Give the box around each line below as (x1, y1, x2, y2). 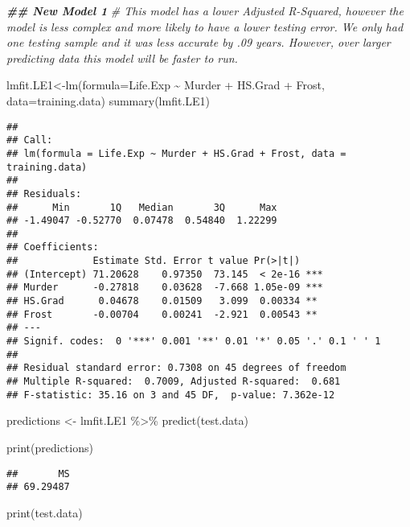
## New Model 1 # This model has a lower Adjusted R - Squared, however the (6, 2, 404, 19)
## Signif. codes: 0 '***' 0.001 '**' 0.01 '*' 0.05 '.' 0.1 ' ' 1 (6, 336, 381, 348)
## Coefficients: (6, 241, 99, 253)
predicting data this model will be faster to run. (6, 49, 238, 66)
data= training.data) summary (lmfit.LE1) (6, 92, 211, 109)
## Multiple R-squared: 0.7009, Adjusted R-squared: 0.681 (6, 376, 341, 388)
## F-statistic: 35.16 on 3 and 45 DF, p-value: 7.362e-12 (6, 389, 335, 401)
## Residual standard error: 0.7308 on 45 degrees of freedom (6, 362, 346, 374)
